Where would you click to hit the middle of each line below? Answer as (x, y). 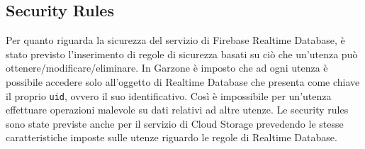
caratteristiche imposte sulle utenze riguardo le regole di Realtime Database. (172, 137)
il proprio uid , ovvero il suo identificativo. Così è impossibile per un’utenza (169, 95)
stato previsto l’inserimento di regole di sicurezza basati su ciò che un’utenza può (182, 54)
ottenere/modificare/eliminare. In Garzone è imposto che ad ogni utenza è (167, 68)
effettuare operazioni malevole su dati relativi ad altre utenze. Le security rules (177, 110)
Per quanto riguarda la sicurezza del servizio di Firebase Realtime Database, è (175, 40)
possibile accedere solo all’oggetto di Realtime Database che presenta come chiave (183, 81)
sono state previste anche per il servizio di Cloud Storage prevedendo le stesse (175, 123)
